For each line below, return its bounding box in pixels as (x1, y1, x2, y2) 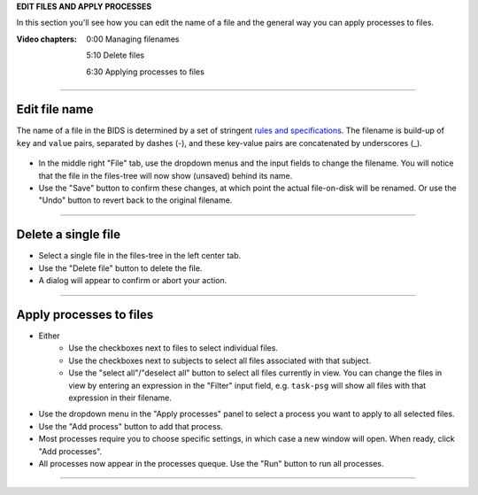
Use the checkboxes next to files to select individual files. (68, 343, 279, 353)
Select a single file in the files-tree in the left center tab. (38, 251, 242, 261)
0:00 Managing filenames (86, 34, 180, 44)
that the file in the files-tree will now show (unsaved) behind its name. (38, 170, 293, 181)
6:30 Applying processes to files (86, 66, 205, 77)
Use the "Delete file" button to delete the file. (38, 262, 203, 274)
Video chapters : (16, 34, 77, 44)
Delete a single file (16, 227, 121, 243)
